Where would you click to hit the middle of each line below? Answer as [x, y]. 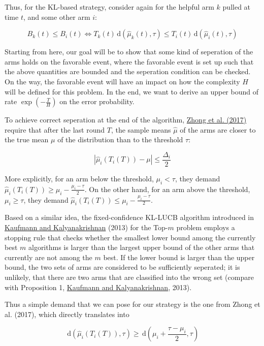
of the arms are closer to [218, 129]
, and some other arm [57, 17]
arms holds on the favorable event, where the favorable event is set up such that [129, 61]
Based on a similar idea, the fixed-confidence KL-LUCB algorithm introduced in [129, 217]
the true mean [27, 139]
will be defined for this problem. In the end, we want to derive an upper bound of [131, 91]
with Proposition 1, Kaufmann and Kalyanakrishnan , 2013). [98, 287]
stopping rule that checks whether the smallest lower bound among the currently [130, 237]
